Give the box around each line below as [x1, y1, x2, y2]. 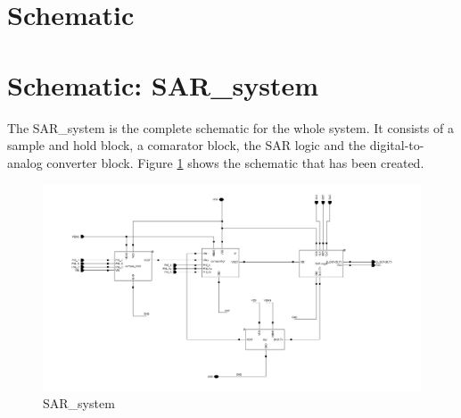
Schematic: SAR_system [7, 66, 319, 103]
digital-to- [369, 136, 424, 155]
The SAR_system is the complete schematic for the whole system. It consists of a [7, 118, 454, 137]
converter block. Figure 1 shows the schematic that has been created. [46, 153, 424, 171]
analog [7, 153, 43, 171]
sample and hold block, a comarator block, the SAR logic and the [7, 136, 366, 155]
